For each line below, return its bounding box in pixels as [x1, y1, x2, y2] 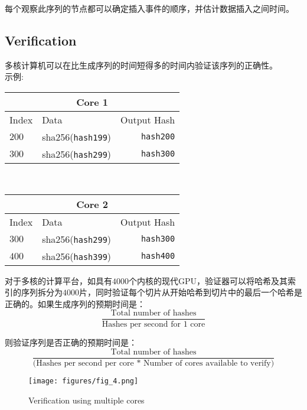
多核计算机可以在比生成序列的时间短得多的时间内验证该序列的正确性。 [5, 58, 277, 71]
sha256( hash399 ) [42, 249, 112, 263]
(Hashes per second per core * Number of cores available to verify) [32, 359, 275, 368]
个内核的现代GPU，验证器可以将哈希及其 [129, 274, 288, 287]
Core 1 [76, 95, 109, 109]
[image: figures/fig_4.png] [28, 377, 139, 386]
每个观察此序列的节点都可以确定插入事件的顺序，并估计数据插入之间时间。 [5, 2, 294, 14]
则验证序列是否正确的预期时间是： [5, 336, 137, 349]
